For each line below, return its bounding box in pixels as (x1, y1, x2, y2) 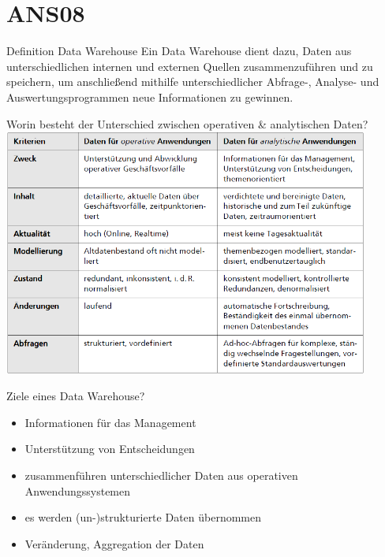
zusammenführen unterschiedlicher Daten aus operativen (24, 467, 298, 484)
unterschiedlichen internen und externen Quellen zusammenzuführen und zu (6, 58, 373, 74)
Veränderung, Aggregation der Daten (24, 535, 204, 551)
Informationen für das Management (24, 414, 196, 430)
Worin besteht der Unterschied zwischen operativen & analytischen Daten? (6, 115, 368, 132)
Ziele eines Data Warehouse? (6, 388, 145, 404)
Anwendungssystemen (24, 482, 131, 499)
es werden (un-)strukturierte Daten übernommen (24, 509, 262, 525)
